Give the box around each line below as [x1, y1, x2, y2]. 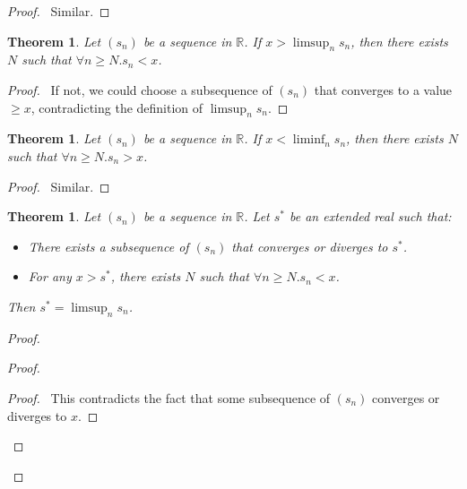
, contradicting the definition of [30, 98, 203, 116]
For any [28, 267, 72, 286]
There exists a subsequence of [28, 236, 189, 255]
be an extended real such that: [290, 207, 452, 226]
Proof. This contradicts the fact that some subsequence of [7, 388, 331, 407]
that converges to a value [314, 80, 453, 99]
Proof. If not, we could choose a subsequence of [7, 80, 272, 99]
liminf [292, 133, 325, 147]
